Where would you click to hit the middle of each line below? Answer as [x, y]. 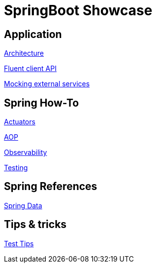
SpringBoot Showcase [78, 10]
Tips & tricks [35, 225]
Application [33, 34]
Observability [26, 153]
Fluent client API [30, 69]
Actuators [20, 122]
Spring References [51, 187]
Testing [16, 168]
